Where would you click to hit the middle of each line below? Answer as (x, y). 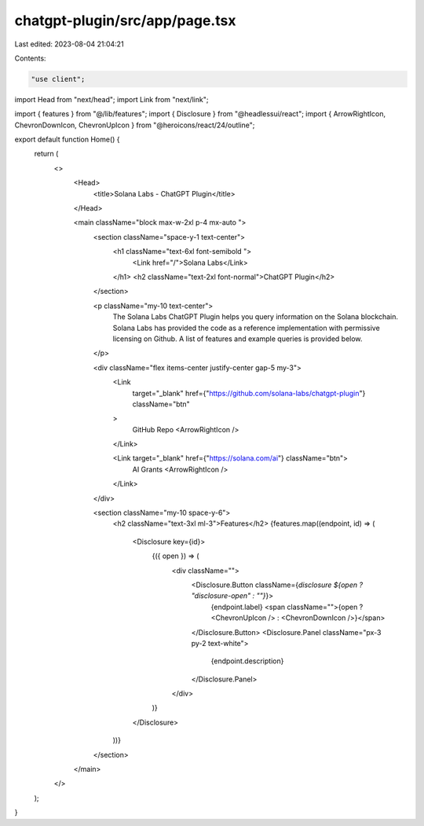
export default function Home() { (68, 140)
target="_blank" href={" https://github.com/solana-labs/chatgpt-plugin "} (249, 393)
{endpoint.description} (247, 661)
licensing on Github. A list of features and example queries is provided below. (238, 339)
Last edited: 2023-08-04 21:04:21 (69, 44)
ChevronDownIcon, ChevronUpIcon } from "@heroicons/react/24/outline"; (135, 125)
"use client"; (58, 79)
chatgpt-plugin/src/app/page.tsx (125, 20)
